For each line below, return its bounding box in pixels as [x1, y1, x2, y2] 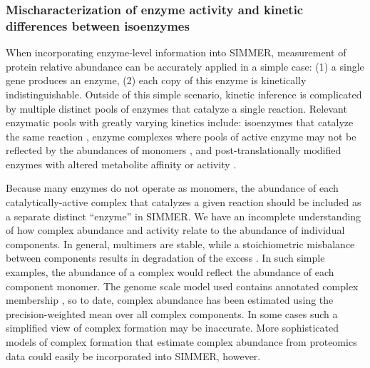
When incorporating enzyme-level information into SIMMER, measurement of [6, 45, 346, 60]
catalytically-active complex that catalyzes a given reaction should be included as [6, 195, 361, 210]
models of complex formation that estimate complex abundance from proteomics [6, 334, 357, 349]
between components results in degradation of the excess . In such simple [6, 250, 325, 265]
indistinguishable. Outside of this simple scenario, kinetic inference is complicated [6, 86, 362, 101]
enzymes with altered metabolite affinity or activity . [6, 156, 237, 171]
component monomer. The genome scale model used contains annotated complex [6, 278, 359, 293]
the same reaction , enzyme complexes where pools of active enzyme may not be [6, 128, 356, 143]
